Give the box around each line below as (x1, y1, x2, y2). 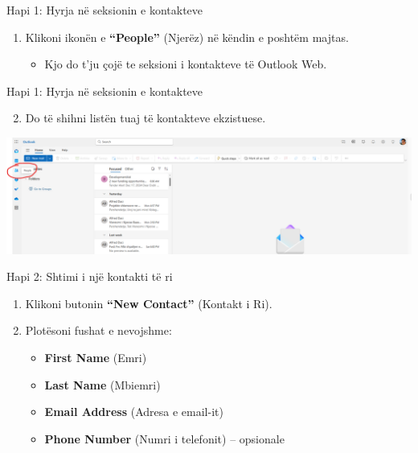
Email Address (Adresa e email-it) (44, 403, 223, 420)
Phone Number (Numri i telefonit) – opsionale (44, 430, 285, 447)
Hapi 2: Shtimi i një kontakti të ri (6, 268, 173, 285)
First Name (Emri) (44, 349, 147, 366)
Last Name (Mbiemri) (44, 376, 161, 393)
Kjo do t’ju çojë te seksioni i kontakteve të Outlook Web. (44, 56, 327, 72)
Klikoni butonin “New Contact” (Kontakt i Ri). (25, 294, 273, 311)
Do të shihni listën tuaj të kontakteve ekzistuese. (25, 109, 266, 126)
